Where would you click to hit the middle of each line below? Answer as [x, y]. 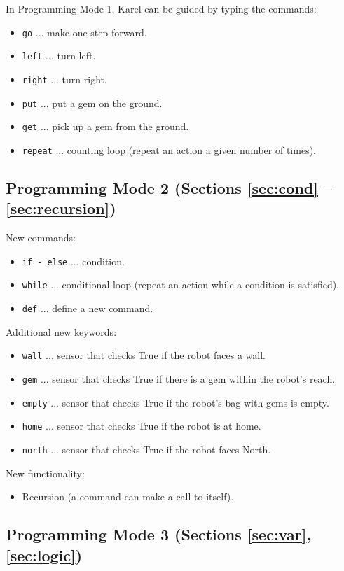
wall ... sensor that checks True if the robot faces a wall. [144, 355]
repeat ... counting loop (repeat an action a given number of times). [169, 149]
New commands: [41, 238]
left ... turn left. [59, 56]
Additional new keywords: [61, 331]
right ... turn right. [64, 79]
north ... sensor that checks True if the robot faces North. [146, 449]
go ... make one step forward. [84, 32]
